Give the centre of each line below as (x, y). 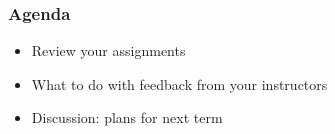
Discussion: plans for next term (127, 117)
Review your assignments (108, 50)
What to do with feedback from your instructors (179, 83)
